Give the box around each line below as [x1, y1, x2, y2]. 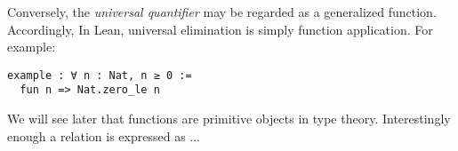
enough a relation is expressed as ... [7, 126, 200, 145]
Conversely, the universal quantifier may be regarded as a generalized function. [7, 3, 437, 20]
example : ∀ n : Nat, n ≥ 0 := [7, 68, 192, 82]
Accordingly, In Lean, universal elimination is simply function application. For [7, 20, 433, 38]
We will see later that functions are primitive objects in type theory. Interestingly [7, 109, 451, 128]
